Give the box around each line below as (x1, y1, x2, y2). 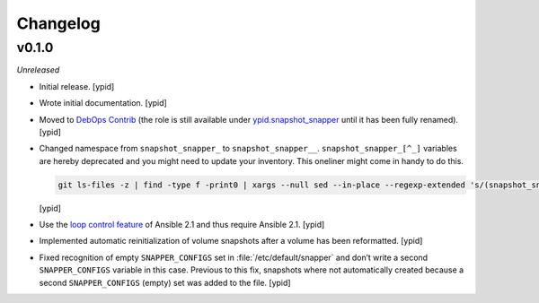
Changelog (16, 13, 101, 33)
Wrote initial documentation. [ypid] (39, 98, 168, 108)
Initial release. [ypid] (39, 81, 115, 91)
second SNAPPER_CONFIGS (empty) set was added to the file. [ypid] (39, 277, 291, 288)
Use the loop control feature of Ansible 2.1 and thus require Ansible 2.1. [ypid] (39, 220, 325, 230)
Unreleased (16, 65, 60, 75)
